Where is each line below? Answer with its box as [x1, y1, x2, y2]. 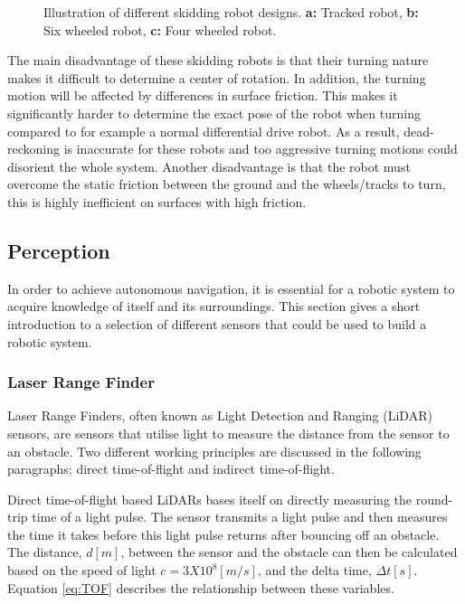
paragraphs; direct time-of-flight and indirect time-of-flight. [7, 459, 335, 478]
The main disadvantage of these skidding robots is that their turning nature [7, 51, 429, 70]
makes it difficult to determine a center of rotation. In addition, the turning [7, 68, 426, 87]
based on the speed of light [7, 561, 157, 580]
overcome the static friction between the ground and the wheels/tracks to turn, [7, 175, 446, 193]
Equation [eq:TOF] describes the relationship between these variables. [7, 578, 394, 597]
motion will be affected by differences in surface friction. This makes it [7, 86, 398, 105]
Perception [7, 236, 110, 264]
